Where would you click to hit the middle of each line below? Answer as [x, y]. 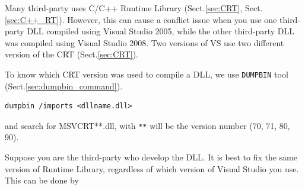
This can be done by [42, 180]
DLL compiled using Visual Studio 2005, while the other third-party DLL [161, 31]
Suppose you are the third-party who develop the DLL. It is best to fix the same [151, 157]
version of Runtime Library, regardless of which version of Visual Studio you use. [152, 168]
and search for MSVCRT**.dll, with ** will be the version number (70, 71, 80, [147, 125]
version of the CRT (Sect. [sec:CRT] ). [72, 54]
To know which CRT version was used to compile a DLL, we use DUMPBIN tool [147, 74]
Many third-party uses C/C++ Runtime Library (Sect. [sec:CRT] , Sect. [134, 8]
